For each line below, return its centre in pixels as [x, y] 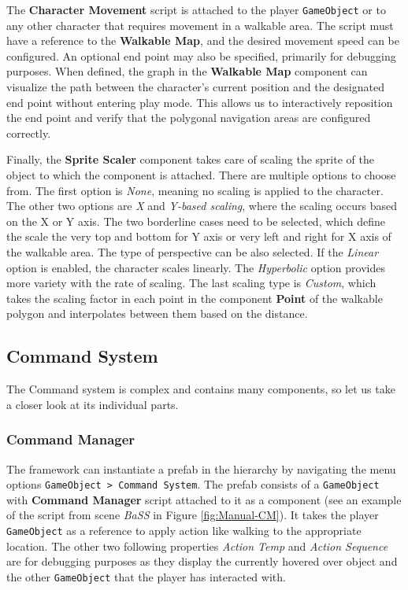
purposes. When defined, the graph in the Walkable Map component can [187, 71]
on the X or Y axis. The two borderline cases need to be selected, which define [196, 221]
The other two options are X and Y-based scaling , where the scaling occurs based [202, 206]
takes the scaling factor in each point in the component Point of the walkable [195, 298]
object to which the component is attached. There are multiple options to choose [201, 175]
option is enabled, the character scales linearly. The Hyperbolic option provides [196, 267]
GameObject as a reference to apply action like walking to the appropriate [184, 530]
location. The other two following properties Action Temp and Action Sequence [197, 546]
